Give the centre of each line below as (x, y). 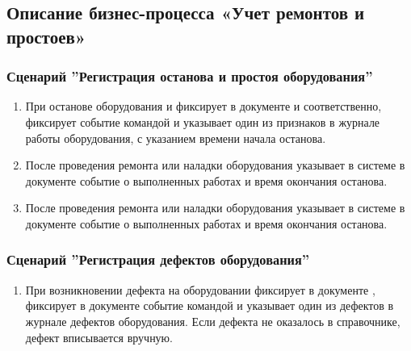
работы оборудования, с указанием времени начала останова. (176, 138)
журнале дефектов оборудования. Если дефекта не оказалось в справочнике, (213, 321)
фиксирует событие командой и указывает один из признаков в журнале (203, 121)
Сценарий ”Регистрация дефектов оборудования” (158, 259)
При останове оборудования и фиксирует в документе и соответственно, (203, 106)
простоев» (46, 36)
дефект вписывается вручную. (99, 337)
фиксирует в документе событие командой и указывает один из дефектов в (210, 305)
